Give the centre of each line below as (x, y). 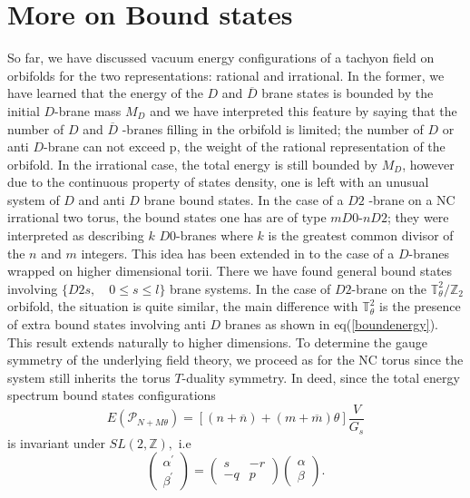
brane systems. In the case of (250, 288)
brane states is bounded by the (348, 93)
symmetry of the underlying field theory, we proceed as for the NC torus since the (235, 360)
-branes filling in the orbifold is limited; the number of (273, 128)
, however (428, 164)
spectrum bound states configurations (112, 395)
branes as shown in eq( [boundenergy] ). (331, 324)
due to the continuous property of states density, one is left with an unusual (218, 182)
